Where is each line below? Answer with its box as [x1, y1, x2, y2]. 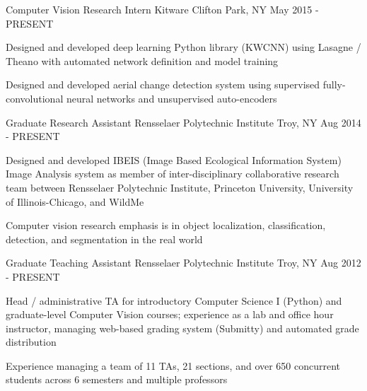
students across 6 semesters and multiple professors [6, 372, 228, 387]
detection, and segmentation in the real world [6, 231, 203, 246]
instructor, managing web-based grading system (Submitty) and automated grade [6, 320, 359, 335]
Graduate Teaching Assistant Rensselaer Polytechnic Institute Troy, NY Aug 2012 [6, 255, 361, 270]
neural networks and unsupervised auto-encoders [66, 91, 277, 105]
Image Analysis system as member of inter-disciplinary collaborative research [6, 166, 339, 181]
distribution [6, 334, 57, 349]
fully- [322, 77, 346, 92]
